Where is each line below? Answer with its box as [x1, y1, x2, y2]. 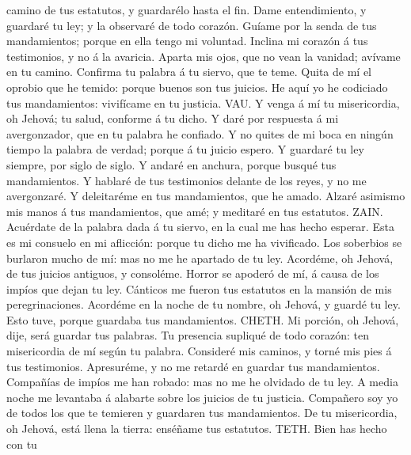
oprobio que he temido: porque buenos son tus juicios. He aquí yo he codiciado [6, 78, 388, 95]
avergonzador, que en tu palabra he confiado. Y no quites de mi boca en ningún [6, 125, 394, 142]
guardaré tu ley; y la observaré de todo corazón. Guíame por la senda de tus [6, 17, 377, 33]
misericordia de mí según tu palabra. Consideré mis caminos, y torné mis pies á [6, 343, 392, 359]
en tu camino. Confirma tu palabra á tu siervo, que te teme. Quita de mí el [6, 63, 372, 80]
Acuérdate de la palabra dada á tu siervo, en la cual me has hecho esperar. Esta [6, 218, 394, 235]
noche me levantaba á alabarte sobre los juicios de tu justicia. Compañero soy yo [6, 389, 398, 405]
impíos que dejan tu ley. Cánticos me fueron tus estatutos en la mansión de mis [6, 280, 392, 297]
